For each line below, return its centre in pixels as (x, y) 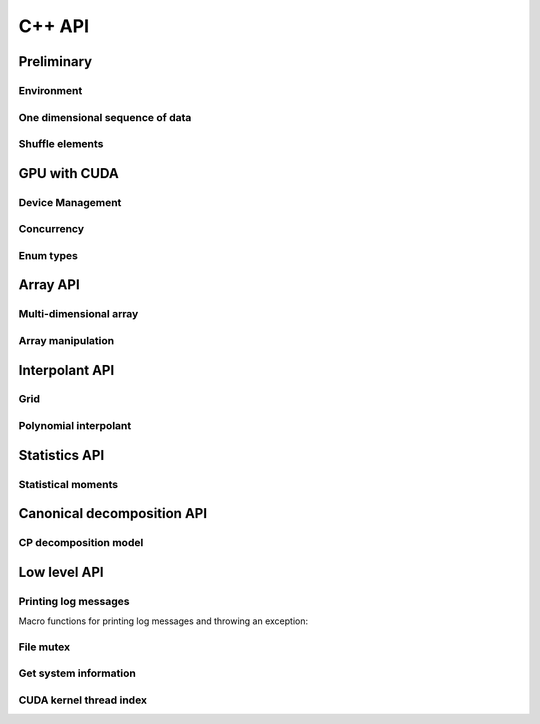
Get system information (77, 673)
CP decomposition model (81, 543)
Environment (50, 90)
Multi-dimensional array (78, 314)
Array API (49, 285)
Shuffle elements (61, 144)
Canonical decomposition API (113, 513)
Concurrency (51, 229)
